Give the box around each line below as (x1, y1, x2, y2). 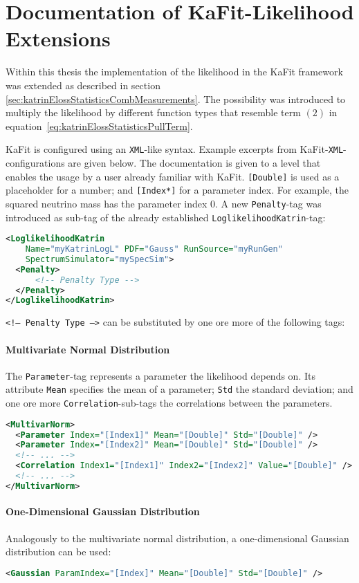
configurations (6, 155, 65, 169)
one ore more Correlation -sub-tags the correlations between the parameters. (6, 396, 333, 410)
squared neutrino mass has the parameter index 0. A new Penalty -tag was (6, 196, 322, 210)
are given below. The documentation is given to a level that (68, 155, 321, 169)
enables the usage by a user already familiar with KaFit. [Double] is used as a (6, 169, 340, 183)
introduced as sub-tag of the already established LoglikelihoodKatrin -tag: (6, 210, 326, 224)
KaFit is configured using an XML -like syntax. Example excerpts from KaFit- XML (6, 142, 344, 156)
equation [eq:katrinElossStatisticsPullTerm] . (6, 118, 193, 133)
